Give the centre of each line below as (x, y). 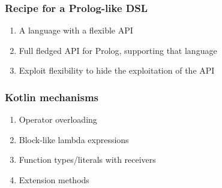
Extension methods (54, 180)
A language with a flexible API (76, 30)
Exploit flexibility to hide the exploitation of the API (117, 70)
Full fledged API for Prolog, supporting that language (118, 50)
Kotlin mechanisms (52, 97)
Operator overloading (58, 119)
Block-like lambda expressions (74, 139)
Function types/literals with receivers (87, 160)
